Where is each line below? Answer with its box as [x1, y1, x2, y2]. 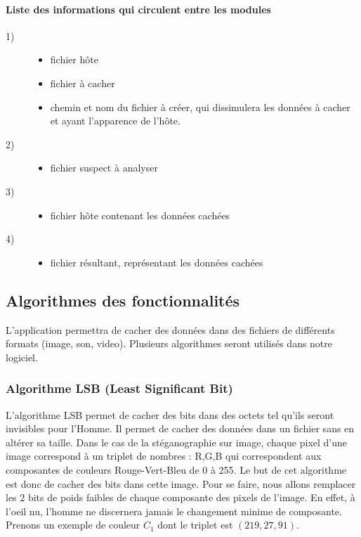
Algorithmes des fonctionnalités [6, 289, 240, 311]
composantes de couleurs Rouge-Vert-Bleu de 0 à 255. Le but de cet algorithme [6, 462, 347, 477]
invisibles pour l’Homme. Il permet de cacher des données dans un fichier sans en [6, 421, 355, 436]
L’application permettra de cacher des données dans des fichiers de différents [6, 322, 335, 337]
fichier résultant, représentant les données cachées [50, 254, 263, 269]
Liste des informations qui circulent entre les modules [6, 1, 271, 16]
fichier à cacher [50, 75, 115, 90]
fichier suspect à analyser [50, 160, 158, 175]
